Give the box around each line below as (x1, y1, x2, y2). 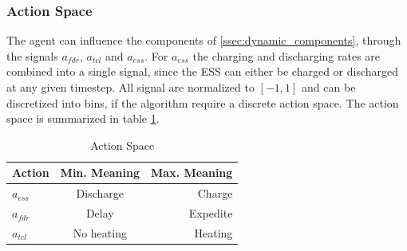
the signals (6, 47, 58, 64)
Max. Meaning (151, 164, 233, 181)
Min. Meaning (60, 164, 140, 181)
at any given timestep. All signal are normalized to (6, 79, 255, 95)
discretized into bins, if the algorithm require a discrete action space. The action (6, 94, 399, 111)
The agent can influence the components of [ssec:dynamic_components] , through (6, 32, 401, 49)
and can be (302, 79, 356, 95)
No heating (73, 224, 127, 241)
